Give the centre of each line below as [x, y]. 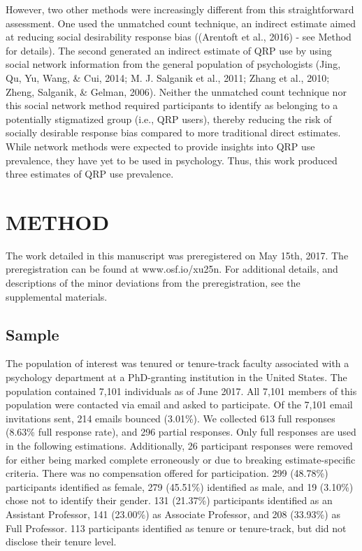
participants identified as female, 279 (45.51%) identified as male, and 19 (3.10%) [180, 486]
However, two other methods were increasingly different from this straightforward [180, 9]
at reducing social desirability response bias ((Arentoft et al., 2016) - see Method [179, 37]
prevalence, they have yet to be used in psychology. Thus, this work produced [172, 160]
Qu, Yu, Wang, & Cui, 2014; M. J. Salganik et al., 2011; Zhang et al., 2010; [168, 77]
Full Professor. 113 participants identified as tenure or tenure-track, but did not [176, 528]
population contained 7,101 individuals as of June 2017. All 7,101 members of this [181, 391]
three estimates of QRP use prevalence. [90, 174]
